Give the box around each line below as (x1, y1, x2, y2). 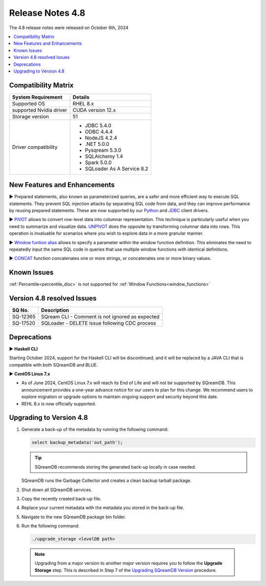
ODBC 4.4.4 (85, 128, 113, 135)
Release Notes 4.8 (9, 7, 86, 18)
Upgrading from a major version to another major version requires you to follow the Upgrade (34, 560, 223, 566)
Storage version (12, 113, 49, 120)
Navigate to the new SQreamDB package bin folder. (21, 513, 126, 520)
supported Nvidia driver (12, 107, 67, 113)
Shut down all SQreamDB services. (21, 486, 93, 493)
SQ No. (12, 307, 29, 314)
